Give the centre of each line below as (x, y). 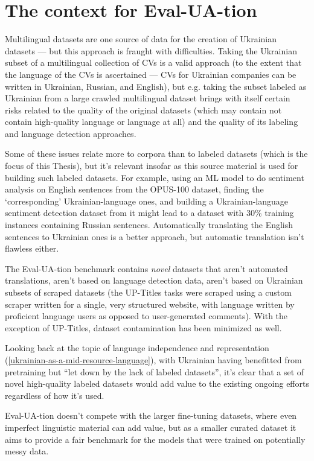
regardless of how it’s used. (55, 395)
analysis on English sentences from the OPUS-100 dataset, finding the (134, 189)
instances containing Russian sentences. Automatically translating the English (149, 225)
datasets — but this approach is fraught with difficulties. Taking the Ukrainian (151, 50)
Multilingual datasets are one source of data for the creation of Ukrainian (141, 39)
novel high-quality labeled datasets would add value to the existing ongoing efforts (157, 383)
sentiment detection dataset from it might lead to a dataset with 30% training (149, 213)
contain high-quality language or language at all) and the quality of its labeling (152, 122)
